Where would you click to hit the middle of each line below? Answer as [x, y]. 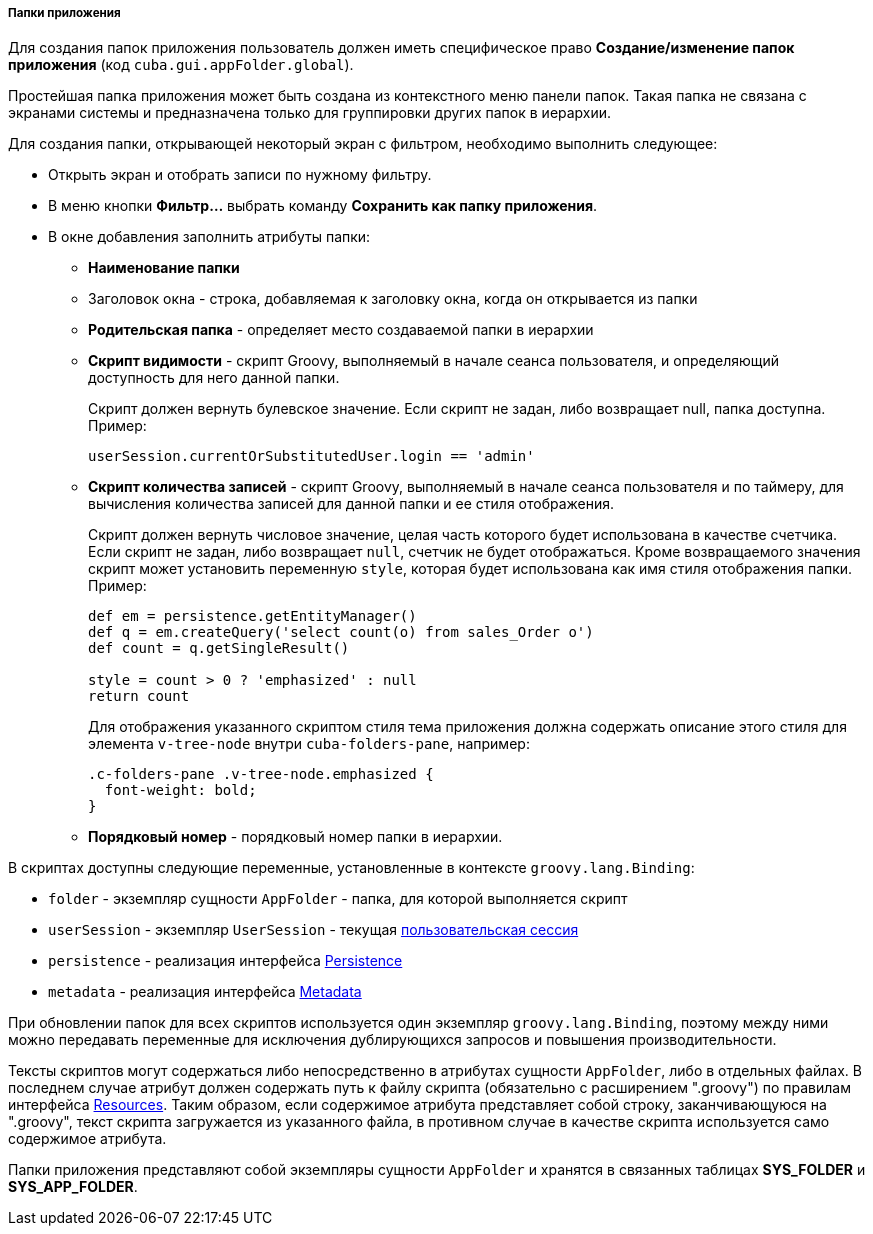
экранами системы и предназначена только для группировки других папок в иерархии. [310, 113]
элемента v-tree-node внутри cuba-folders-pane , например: [309, 744]
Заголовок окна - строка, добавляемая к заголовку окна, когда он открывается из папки [393, 299]
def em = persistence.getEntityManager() [252, 616]
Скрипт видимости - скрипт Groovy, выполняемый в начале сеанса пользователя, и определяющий [434, 361]
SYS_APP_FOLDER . [73, 1187]
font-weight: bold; [180, 790]
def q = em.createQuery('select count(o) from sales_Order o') [341, 632]
